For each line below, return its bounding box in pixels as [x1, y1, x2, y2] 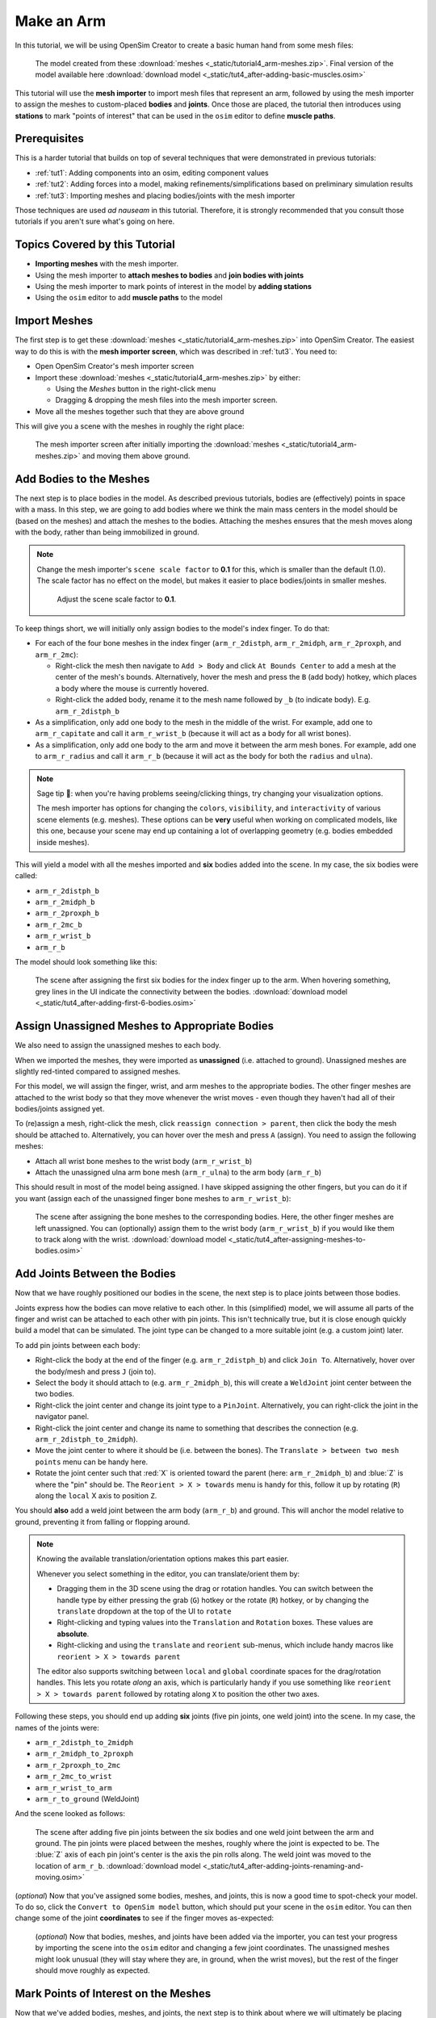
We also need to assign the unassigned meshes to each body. [15, 1040, 221, 1050]
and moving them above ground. [82, 450, 191, 460]
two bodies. [35, 1389, 74, 1399]
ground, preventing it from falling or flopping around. [15, 1517, 191, 1526]
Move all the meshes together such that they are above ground [35, 406, 245, 416]
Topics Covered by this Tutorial [15, 238, 175, 252]
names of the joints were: [15, 1723, 100, 1732]
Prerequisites [15, 132, 84, 145]
